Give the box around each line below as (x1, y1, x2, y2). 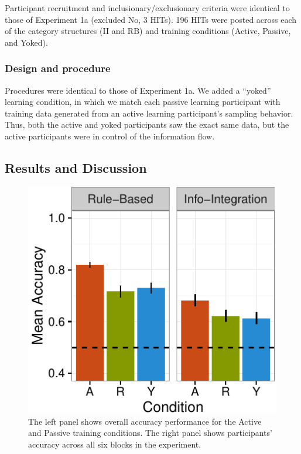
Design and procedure (5, 61, 111, 76)
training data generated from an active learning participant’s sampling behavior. (5, 107, 293, 119)
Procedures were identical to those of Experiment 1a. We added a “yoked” (5, 84, 271, 96)
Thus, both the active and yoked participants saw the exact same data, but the (5, 118, 289, 131)
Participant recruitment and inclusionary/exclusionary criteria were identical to (5, 2, 290, 13)
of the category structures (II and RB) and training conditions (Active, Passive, (5, 25, 291, 37)
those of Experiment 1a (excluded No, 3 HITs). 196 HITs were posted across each (5, 13, 297, 25)
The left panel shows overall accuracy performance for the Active (28, 415, 262, 427)
